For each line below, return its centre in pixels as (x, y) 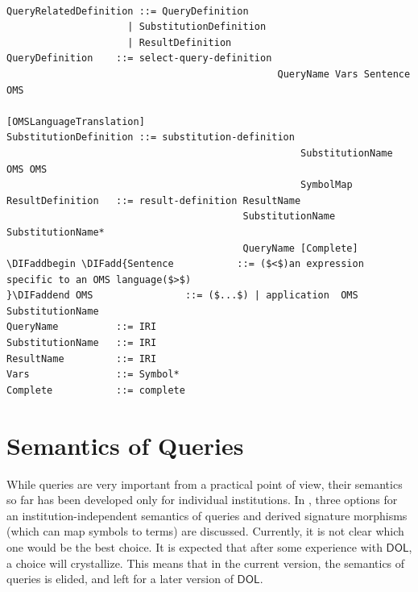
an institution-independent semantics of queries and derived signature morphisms (207, 515)
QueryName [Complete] (300, 248)
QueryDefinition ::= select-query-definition (139, 58)
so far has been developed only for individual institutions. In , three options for (202, 500)
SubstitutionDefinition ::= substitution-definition (151, 138)
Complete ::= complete (96, 390)
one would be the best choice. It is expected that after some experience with (195, 546)
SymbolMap (327, 185)
